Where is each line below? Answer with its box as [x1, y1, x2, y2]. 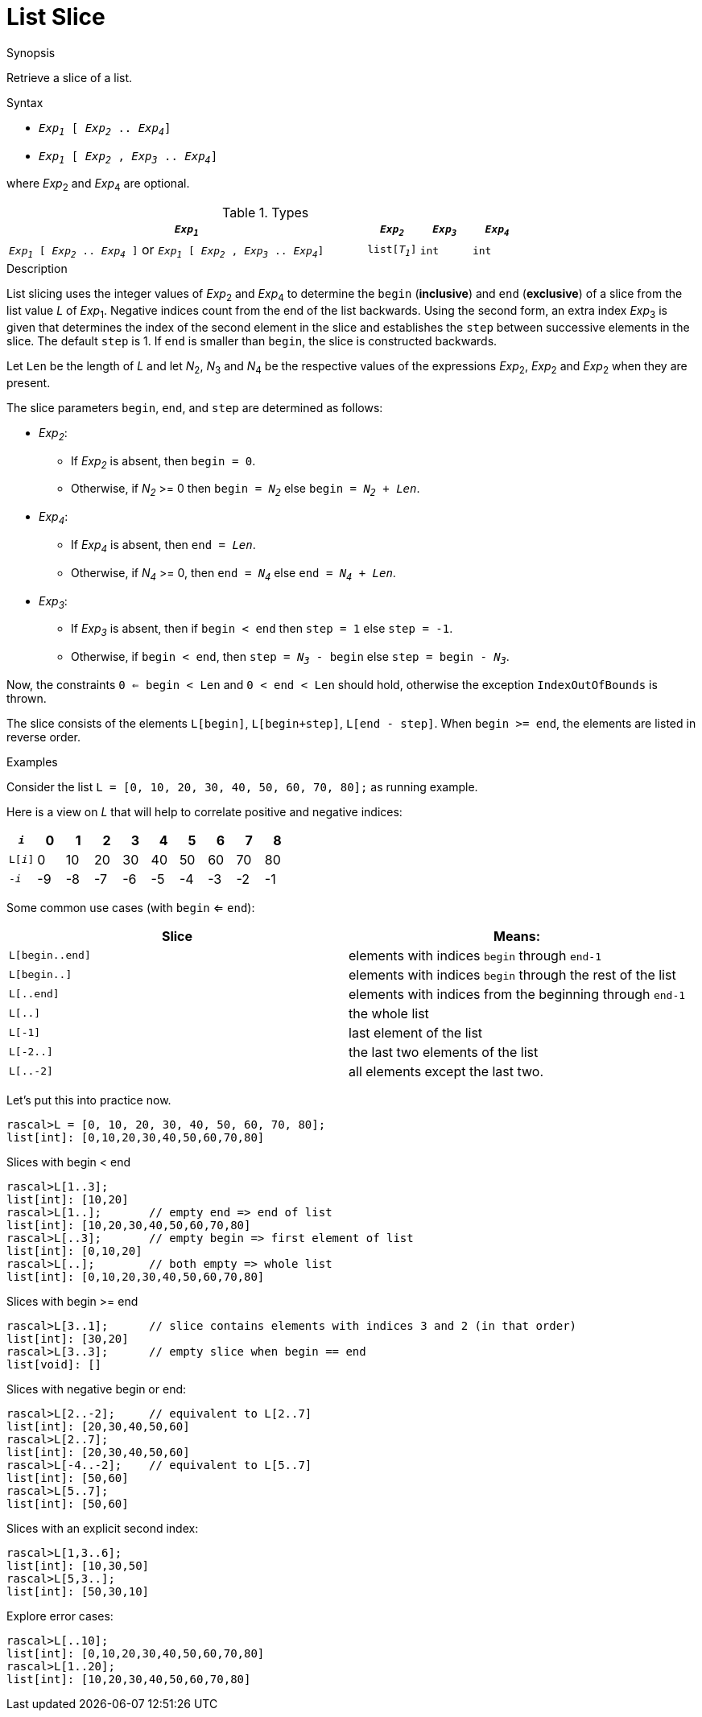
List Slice [6, 3, 105, 31]
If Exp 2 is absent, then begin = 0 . [71, 453, 256, 471]
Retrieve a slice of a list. [6, 70, 133, 85]
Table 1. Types [222, 204, 309, 221]
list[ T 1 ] [367, 242, 417, 258]
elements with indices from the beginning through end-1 [349, 985, 686, 1002]
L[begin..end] [9, 949, 91, 962]
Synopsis [6, 45, 56, 60]
